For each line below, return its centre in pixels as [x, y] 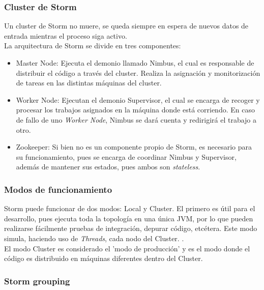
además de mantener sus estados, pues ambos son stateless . [108, 167]
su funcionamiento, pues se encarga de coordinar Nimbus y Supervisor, [126, 156]
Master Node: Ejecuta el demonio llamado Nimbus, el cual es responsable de [135, 63]
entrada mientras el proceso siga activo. [66, 35]
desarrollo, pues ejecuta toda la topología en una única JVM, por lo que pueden [129, 218]
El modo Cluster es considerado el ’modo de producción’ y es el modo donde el [127, 248]
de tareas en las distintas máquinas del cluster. [89, 83]
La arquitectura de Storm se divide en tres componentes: [93, 46]
